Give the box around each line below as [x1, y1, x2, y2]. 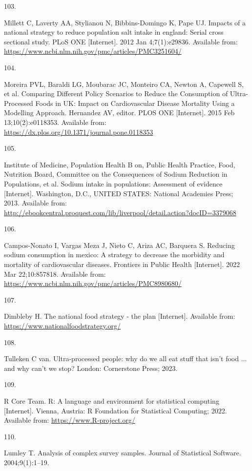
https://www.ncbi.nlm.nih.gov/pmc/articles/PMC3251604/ [4, 46, 182, 56]
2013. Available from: [4, 198, 67, 208]
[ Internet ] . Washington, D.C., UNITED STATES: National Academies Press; [4, 188, 233, 198]
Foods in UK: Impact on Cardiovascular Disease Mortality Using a [35, 98, 235, 108]
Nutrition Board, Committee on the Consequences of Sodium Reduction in [4, 169, 228, 179]
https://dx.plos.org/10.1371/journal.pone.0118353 [4, 126, 153, 137]
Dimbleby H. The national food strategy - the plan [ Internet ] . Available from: [4, 311, 235, 321]
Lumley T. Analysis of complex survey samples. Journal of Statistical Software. [4, 448, 241, 458]
